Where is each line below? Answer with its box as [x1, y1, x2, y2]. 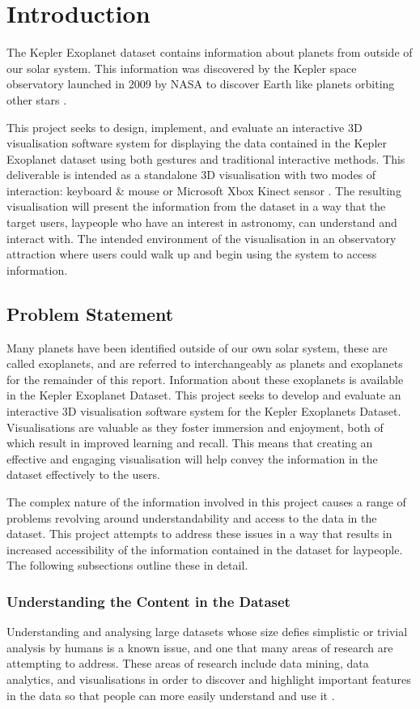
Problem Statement [6, 301, 174, 326]
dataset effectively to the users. [6, 466, 161, 483]
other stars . [6, 91, 67, 108]
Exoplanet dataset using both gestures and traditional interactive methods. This [6, 150, 405, 167]
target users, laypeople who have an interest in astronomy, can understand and [6, 214, 397, 231]
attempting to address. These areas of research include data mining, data [6, 655, 369, 672]
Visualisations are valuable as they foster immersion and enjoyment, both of [6, 418, 384, 435]
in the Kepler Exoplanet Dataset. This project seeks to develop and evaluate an [6, 387, 401, 404]
